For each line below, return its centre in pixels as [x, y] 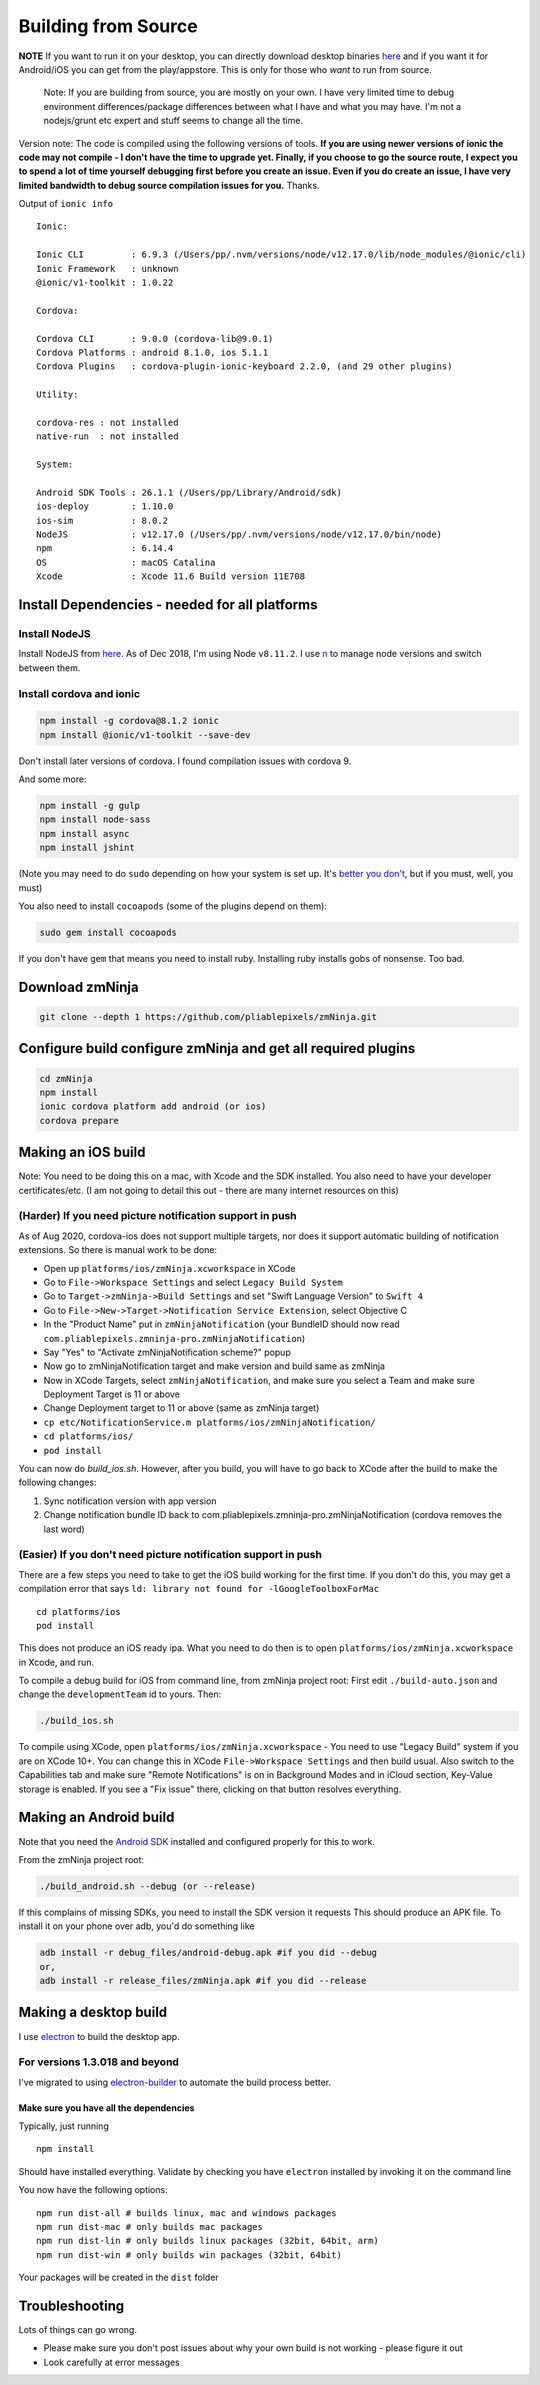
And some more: [52, 779]
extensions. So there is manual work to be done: [118, 1250]
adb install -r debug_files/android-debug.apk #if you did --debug [208, 1953]
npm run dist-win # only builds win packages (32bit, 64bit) [189, 2254]
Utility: [57, 394]
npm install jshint [87, 848]
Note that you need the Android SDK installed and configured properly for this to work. [196, 1841]
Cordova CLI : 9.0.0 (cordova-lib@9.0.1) [155, 338]
